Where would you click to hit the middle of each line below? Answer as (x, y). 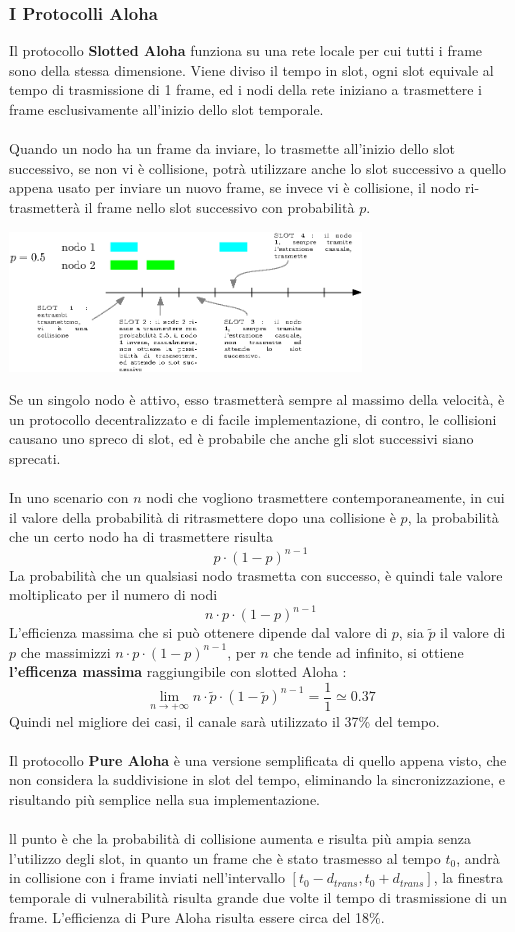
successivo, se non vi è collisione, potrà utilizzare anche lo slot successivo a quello (257, 167)
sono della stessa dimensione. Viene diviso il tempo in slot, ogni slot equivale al (251, 69)
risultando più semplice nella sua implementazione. (164, 799)
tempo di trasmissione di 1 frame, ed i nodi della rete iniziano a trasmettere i (245, 89)
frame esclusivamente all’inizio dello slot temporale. (166, 109)
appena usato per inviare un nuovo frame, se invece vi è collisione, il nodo (235, 187)
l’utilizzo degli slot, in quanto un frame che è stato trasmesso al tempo (225, 857)
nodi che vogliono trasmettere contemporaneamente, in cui (325, 497)
